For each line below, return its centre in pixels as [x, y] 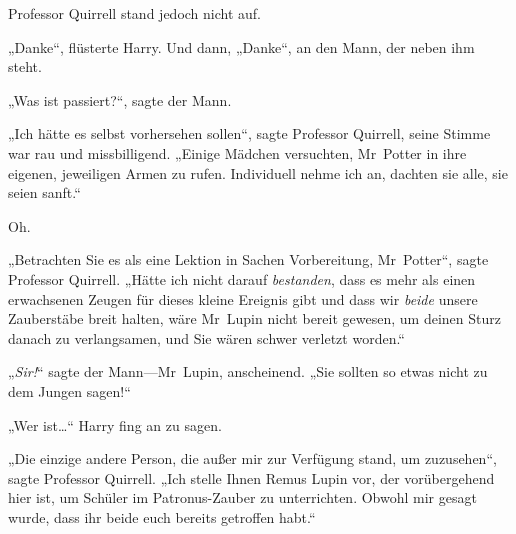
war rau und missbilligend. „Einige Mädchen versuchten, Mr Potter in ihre [237, 152]
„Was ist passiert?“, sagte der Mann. [120, 99]
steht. [25, 66]
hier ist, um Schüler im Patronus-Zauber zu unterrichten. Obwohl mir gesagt [242, 497]
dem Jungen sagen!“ [69, 390]
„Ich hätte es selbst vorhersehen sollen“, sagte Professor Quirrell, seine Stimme [249, 133]
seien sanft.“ [44, 192]
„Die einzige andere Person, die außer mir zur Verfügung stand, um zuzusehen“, [252, 458]
